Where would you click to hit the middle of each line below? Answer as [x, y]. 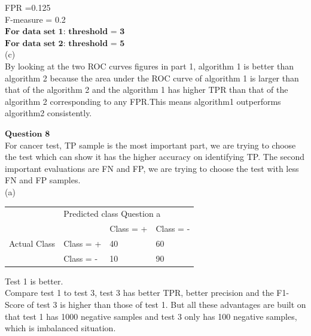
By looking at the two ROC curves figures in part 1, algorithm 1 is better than [150, 66]
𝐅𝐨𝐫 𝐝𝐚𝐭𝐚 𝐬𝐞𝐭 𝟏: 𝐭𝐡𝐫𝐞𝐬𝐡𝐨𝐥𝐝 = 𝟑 [65, 32]
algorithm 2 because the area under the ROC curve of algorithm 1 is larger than [152, 78]
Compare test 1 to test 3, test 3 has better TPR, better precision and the [139, 293]
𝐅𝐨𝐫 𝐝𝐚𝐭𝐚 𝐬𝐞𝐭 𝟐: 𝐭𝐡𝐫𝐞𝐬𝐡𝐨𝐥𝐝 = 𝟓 [65, 43]
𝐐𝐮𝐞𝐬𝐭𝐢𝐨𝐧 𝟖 [28, 134]
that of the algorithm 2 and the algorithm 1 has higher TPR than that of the [147, 90]
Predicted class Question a [112, 214]
